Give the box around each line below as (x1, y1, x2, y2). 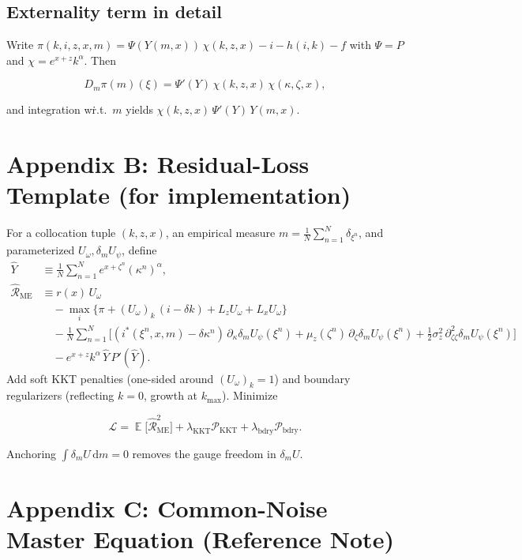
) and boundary (274, 370, 351, 386)
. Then (84, 51, 117, 68)
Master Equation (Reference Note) (6, 522, 394, 554)
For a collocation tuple (6, 224, 116, 241)
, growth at (143, 387, 198, 404)
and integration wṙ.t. (6, 101, 107, 118)
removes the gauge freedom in (132, 445, 276, 461)
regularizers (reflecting (6, 387, 115, 404)
